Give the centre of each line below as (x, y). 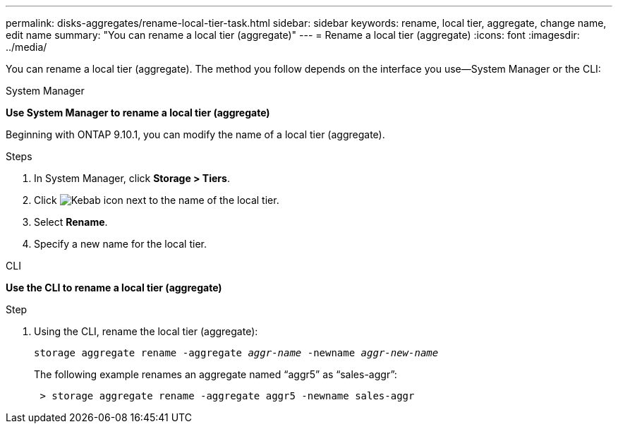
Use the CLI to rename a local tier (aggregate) (114, 288)
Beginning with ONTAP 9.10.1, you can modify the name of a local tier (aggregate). (195, 134)
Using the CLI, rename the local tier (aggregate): (146, 331)
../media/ (26, 47)
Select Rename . (71, 222)
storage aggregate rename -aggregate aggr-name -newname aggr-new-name (236, 353)
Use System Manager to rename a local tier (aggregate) (138, 113)
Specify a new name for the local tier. (120, 244)
